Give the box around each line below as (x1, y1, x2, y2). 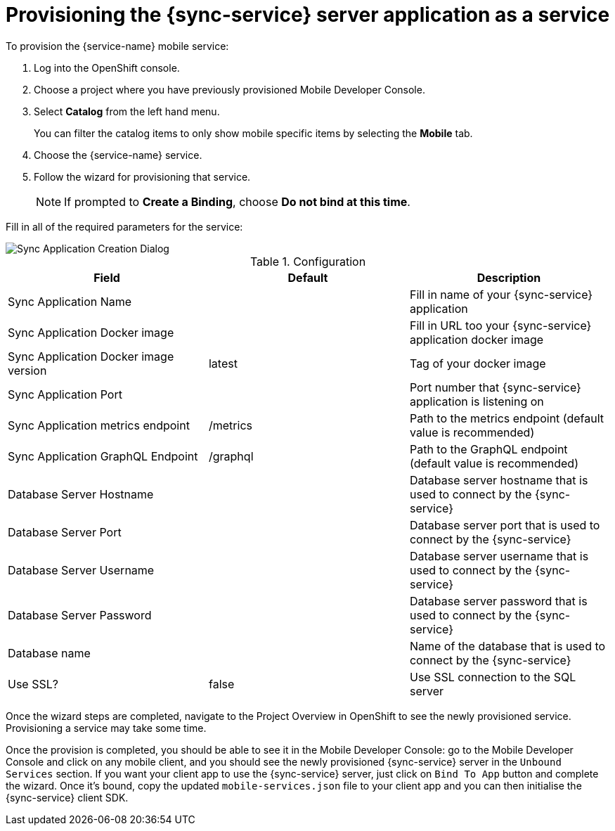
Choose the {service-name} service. (34, 148, 202, 161)
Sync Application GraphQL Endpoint (8, 449, 198, 463)
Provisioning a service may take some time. (6, 721, 207, 734)
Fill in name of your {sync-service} (409, 287, 593, 302)
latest (208, 356, 238, 371)
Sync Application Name (8, 294, 132, 309)
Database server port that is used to (409, 517, 600, 532)
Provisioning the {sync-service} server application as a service (6, 3, 610, 27)
